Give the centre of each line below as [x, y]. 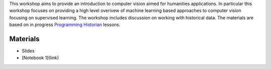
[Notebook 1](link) [40, 58]
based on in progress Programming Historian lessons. [65, 24]
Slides [28, 51]
